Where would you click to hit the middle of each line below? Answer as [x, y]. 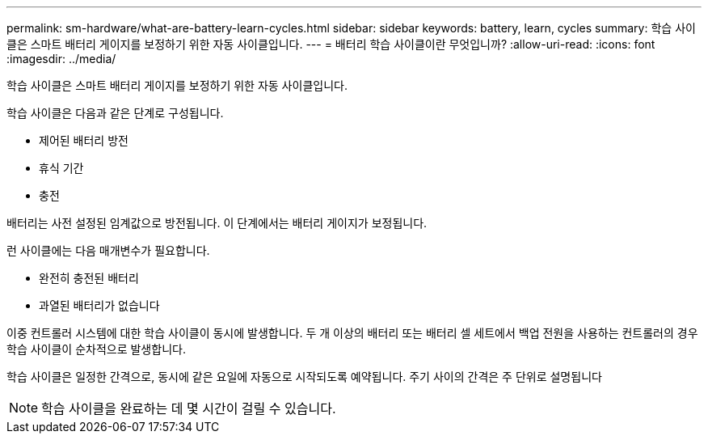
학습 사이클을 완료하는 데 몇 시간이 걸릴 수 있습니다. [189, 408]
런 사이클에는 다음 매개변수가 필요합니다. [108, 250]
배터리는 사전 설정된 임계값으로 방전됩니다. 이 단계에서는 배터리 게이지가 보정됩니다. [217, 223]
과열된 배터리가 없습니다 [99, 305]
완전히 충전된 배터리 [89, 278]
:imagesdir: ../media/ [61, 59]
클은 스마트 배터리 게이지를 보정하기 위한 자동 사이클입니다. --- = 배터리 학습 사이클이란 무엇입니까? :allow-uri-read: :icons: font [331, 44]
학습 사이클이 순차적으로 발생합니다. [96, 349]
